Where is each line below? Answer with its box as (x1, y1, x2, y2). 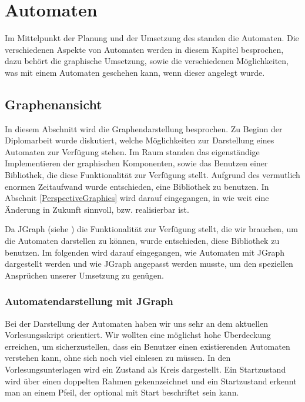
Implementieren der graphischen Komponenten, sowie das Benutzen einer (5, 157, 268, 169)
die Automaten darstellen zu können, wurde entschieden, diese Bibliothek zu (5, 235, 280, 247)
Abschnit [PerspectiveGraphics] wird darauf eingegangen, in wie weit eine (5, 192, 269, 204)
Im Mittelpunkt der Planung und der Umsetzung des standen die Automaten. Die (5, 32, 299, 44)
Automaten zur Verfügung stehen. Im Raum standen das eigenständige (5, 145, 260, 158)
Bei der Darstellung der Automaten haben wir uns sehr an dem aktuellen (5, 317, 269, 329)
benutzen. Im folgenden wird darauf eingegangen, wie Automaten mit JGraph (5, 246, 285, 258)
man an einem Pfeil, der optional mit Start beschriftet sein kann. (5, 386, 239, 398)
